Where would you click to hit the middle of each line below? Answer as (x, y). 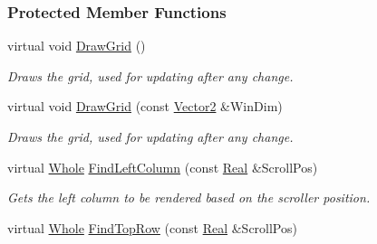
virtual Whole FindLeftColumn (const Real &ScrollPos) (163, 167)
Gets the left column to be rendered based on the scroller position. (189, 197)
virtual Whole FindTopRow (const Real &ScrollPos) (152, 227)
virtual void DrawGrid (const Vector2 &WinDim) (145, 106)
